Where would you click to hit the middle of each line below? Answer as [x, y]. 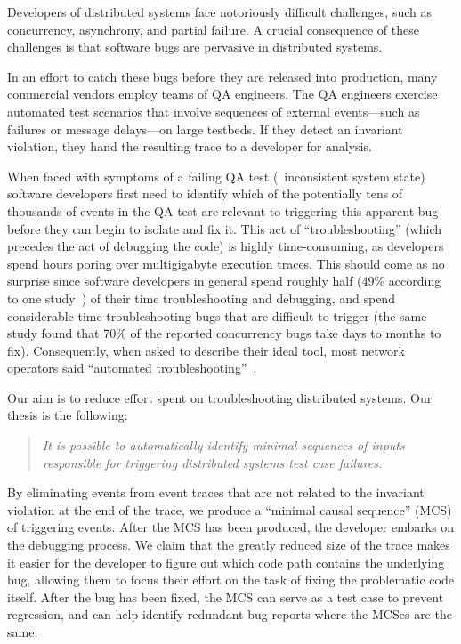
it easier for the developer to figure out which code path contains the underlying [226, 562]
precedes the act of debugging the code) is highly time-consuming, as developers [226, 246]
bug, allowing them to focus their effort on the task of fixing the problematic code [230, 580]
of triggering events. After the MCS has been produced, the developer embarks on [231, 527]
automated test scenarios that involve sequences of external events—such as [214, 111]
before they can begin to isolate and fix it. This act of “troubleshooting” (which [224, 228]
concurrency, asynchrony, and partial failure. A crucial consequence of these [213, 29]
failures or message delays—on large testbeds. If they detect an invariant [205, 129]
